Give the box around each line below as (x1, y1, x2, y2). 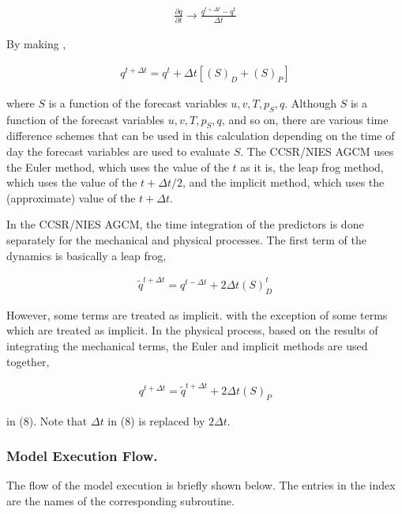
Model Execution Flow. (6, 446, 158, 466)
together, (6, 353, 50, 369)
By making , (6, 36, 66, 52)
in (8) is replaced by (107, 412, 205, 429)
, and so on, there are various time (221, 111, 389, 127)
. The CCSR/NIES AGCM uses (240, 143, 394, 160)
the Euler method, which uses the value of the (6, 158, 229, 175)
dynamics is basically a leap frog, (6, 247, 167, 263)
